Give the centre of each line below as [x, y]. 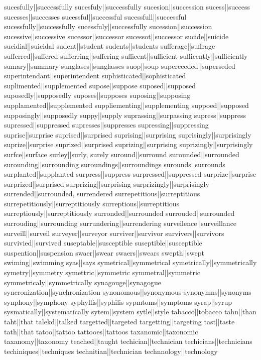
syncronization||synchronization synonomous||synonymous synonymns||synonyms [128, 292]
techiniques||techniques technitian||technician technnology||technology [111, 351]
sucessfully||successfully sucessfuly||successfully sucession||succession [108, 26]
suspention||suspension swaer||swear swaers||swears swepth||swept [104, 252]
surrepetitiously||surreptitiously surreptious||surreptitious [92, 203]
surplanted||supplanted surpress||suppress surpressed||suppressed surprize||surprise [130, 174]
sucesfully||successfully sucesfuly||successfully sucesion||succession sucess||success [127, 7]
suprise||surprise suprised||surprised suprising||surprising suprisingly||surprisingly [128, 134]
